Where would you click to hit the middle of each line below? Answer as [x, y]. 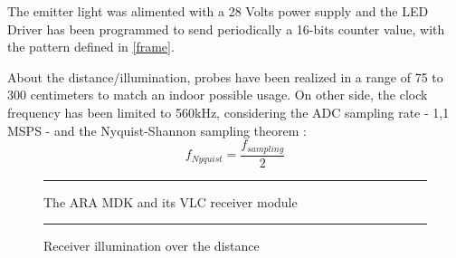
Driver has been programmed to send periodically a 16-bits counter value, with [226, 29]
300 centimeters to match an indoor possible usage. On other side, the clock [218, 95]
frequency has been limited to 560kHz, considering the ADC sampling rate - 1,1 [228, 112]
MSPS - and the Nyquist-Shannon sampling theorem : [157, 130]
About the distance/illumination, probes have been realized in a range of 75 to [225, 76]
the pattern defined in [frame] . [91, 47]
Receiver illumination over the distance [152, 246]
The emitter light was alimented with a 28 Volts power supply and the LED [218, 11]
